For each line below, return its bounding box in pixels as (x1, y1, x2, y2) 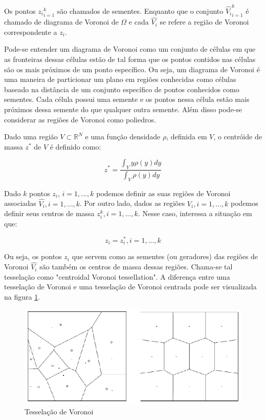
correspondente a (4, 26, 57, 37)
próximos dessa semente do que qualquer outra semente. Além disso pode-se (4, 103, 242, 114)
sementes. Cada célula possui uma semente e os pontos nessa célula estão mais (4, 94, 250, 104)
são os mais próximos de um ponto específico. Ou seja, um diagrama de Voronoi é (4, 64, 260, 74)
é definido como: (50, 141, 101, 152)
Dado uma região (4, 131, 58, 142)
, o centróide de (213, 131, 262, 142)
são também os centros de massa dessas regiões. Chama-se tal (39, 261, 233, 272)
